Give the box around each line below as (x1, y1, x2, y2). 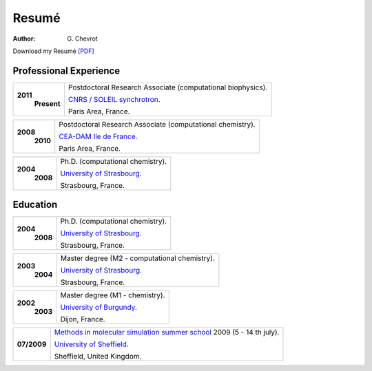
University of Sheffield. (54, 339, 129, 349)
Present (34, 98, 61, 108)
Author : (12, 34, 36, 43)
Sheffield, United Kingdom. (54, 352, 142, 361)
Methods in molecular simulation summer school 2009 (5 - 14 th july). (54, 328, 280, 337)
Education (12, 199, 58, 211)
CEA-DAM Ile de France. (59, 131, 138, 141)
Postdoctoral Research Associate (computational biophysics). (68, 83, 268, 92)
